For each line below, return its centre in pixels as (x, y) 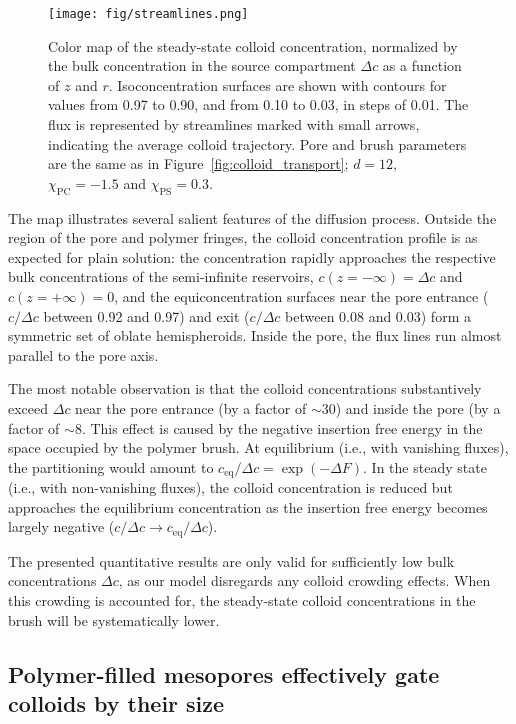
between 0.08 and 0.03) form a (378, 315)
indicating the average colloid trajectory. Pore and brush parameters (257, 143)
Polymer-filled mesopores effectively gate (224, 673)
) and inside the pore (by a (418, 407)
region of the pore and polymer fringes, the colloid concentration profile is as (243, 237)
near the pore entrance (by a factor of (191, 407)
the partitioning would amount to (111, 466)
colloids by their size (116, 702)
